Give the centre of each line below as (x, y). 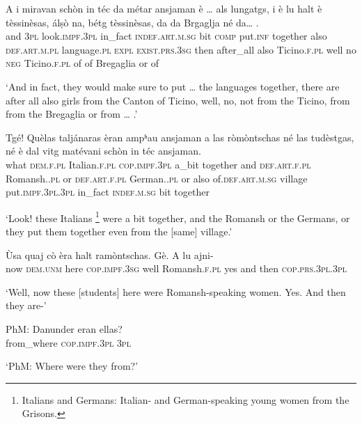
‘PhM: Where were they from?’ (72, 366)
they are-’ (26, 305)
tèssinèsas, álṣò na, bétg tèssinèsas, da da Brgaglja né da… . (132, 22)
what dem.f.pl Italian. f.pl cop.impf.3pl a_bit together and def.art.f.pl (158, 164)
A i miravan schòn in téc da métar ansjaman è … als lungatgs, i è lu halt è (164, 8)
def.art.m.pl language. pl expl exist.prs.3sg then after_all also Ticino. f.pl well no (181, 49)
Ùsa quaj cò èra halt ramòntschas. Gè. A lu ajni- (110, 254)
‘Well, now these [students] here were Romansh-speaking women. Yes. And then (176, 291)
